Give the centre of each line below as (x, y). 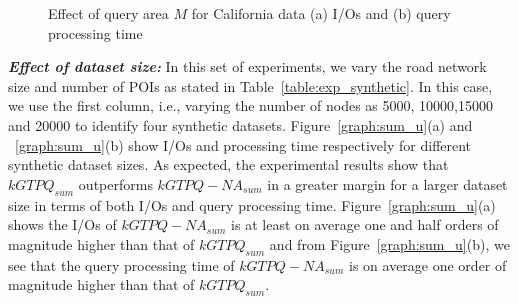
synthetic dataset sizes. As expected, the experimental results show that (228, 164)
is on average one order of (428, 264)
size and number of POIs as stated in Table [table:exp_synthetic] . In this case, (250, 85)
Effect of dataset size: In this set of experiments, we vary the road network (247, 66)
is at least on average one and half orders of (365, 224)
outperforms (115, 183)
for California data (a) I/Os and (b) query (321, 13)
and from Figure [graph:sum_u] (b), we (389, 243)
